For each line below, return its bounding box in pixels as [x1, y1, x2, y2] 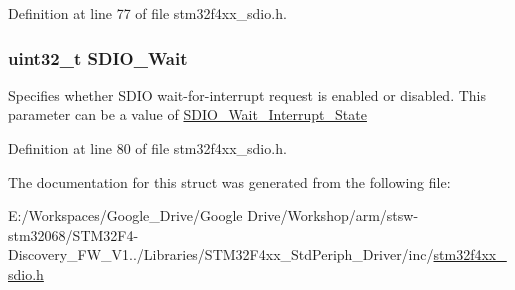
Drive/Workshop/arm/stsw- [247, 205, 419, 226]
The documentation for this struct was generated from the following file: [8, 171, 451, 192]
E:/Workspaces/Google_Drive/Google [8, 205, 243, 226]
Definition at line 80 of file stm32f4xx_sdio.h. [8, 138, 287, 158]
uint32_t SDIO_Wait [8, 45, 188, 70]
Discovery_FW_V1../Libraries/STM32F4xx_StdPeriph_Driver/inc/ [8, 244, 434, 265]
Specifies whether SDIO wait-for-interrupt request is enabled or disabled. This [8, 84, 487, 105]
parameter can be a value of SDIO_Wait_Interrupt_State [8, 104, 367, 125]
